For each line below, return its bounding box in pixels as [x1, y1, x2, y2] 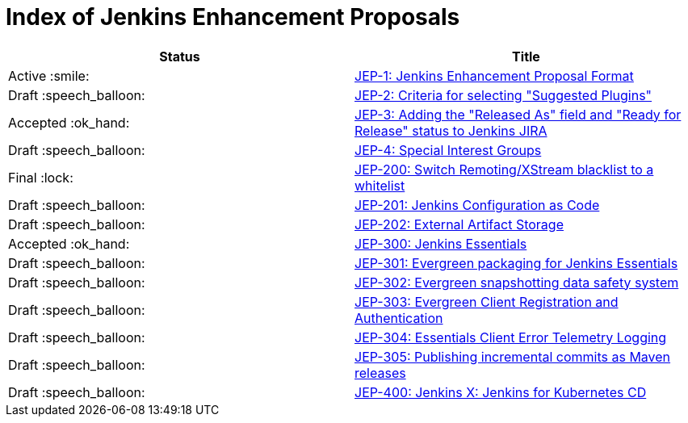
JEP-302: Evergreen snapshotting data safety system [354, 274, 679, 291]
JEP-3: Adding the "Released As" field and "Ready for [354, 106, 682, 123]
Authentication [354, 309, 443, 326]
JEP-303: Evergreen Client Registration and [354, 293, 619, 310]
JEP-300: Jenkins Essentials [354, 235, 527, 252]
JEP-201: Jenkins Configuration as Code [354, 196, 600, 213]
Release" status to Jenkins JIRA [354, 122, 547, 139]
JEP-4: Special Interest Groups [354, 141, 542, 158]
